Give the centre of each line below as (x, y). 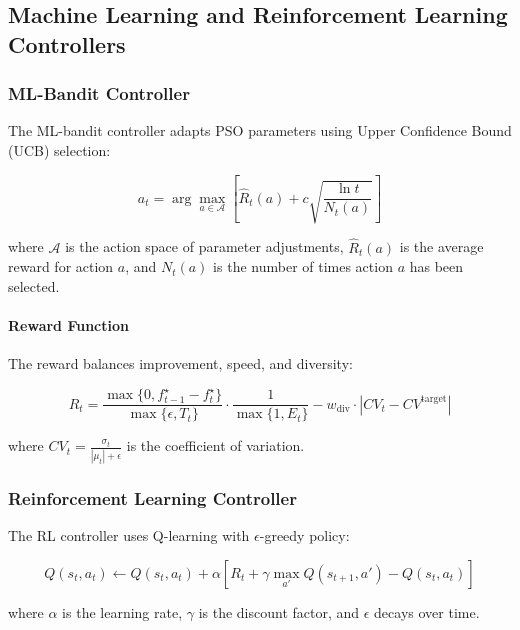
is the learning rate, (122, 611)
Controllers (67, 43)
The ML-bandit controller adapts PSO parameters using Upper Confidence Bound (260, 130)
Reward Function (68, 325)
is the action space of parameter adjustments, (204, 246)
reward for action (61, 266)
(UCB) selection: (59, 149)
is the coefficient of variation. (215, 445)
